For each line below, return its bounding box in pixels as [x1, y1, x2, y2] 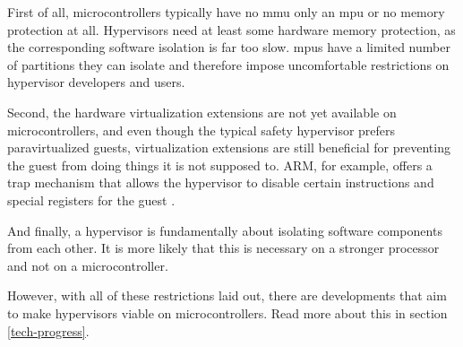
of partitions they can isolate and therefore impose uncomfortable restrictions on [7, 55, 450, 74]
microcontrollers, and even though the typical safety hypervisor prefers [7, 120, 396, 139]
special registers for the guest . [7, 190, 176, 209]
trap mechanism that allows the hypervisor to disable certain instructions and [7, 173, 434, 192]
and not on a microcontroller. [7, 256, 168, 274]
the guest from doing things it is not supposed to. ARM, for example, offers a [7, 155, 433, 174]
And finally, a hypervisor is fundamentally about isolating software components [7, 221, 442, 239]
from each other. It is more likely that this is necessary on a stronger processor [7, 239, 440, 257]
